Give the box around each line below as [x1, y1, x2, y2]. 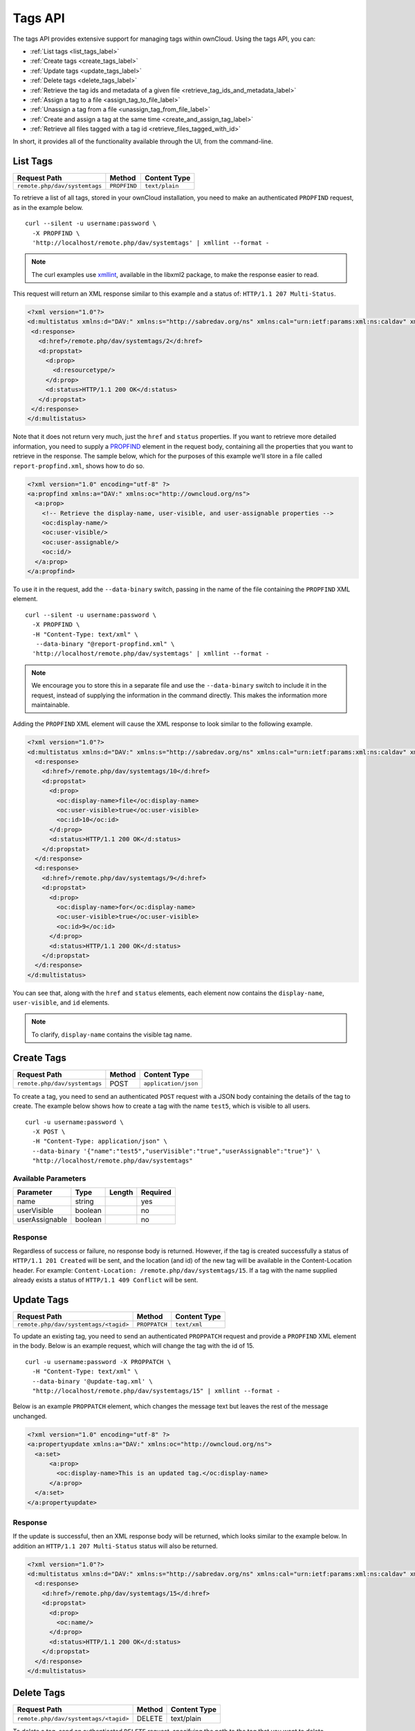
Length [109, 1187, 133, 1197]
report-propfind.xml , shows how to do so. [12, 461, 145, 470]
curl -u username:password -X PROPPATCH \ [25, 1358, 172, 1365]
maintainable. [31, 700, 70, 709]
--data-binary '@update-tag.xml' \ [32, 1377, 154, 1385]
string [75, 1196, 94, 1206]
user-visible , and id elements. [12, 998, 110, 1007]
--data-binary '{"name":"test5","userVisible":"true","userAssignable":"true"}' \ [32, 1147, 321, 1155]
